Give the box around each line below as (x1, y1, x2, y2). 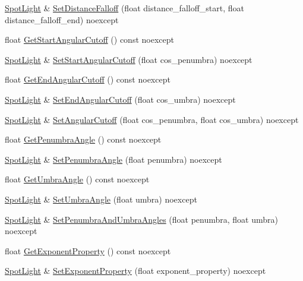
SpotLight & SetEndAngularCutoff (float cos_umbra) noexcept (5, 93, 236, 105)
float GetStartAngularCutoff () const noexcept (5, 33, 174, 46)
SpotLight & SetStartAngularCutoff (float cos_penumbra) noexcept (5, 53, 252, 65)
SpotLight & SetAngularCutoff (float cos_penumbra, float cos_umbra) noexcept (5, 113, 299, 125)
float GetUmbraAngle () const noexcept (5, 173, 150, 185)
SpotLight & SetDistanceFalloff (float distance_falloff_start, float (5, 2, 245, 14)
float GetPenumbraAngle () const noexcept (5, 133, 162, 146)
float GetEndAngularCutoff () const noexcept (5, 73, 171, 86)
